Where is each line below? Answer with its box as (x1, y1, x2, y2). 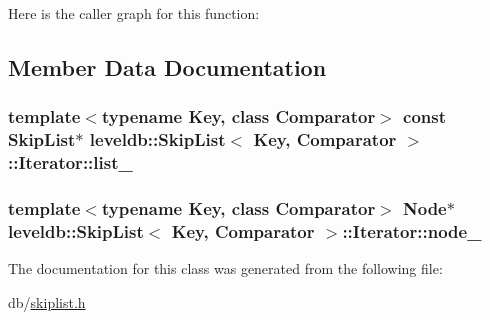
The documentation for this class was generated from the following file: (8, 258, 443, 279)
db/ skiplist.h (8, 291, 86, 312)
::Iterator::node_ (342, 218, 482, 243)
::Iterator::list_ (8, 150, 133, 175)
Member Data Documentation (8, 51, 327, 82)
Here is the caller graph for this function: (8, 3, 260, 23)
